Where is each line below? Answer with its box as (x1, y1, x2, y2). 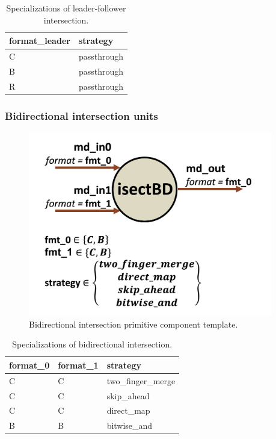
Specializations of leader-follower (6, 2, 126, 14)
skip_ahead (106, 389, 150, 402)
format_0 (9, 358, 50, 371)
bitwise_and (106, 419, 153, 432)
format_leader (9, 34, 70, 47)
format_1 (58, 358, 99, 371)
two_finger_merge (106, 374, 176, 387)
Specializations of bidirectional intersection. (12, 338, 173, 350)
